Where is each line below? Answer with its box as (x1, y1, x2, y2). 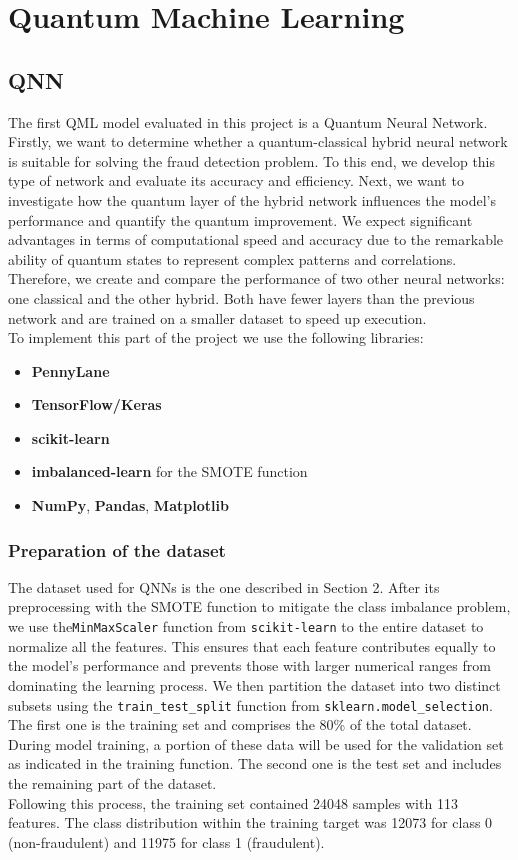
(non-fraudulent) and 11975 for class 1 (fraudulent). (8, 831, 325, 852)
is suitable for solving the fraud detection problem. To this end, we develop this (8, 150, 496, 171)
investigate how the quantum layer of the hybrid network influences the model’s (8, 189, 497, 210)
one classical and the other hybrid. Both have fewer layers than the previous (8, 287, 475, 308)
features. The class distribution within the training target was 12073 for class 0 (8, 812, 493, 833)
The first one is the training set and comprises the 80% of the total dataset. (8, 714, 472, 735)
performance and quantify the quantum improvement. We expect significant (8, 209, 473, 230)
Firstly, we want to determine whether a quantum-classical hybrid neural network (8, 131, 508, 152)
